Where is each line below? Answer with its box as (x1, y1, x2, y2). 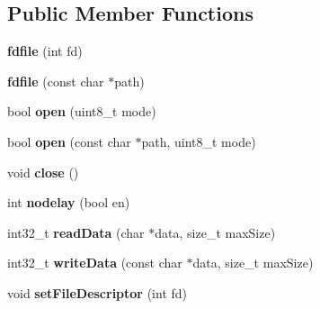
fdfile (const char (7, 71, 104, 90)
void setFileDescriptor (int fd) (7, 283, 188, 302)
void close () (7, 162, 79, 181)
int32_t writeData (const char (7, 253, 182, 272)
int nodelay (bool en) (7, 193, 130, 212)
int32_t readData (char (7, 223, 145, 241)
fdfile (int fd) (7, 41, 83, 60)
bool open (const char (7, 132, 131, 150)
